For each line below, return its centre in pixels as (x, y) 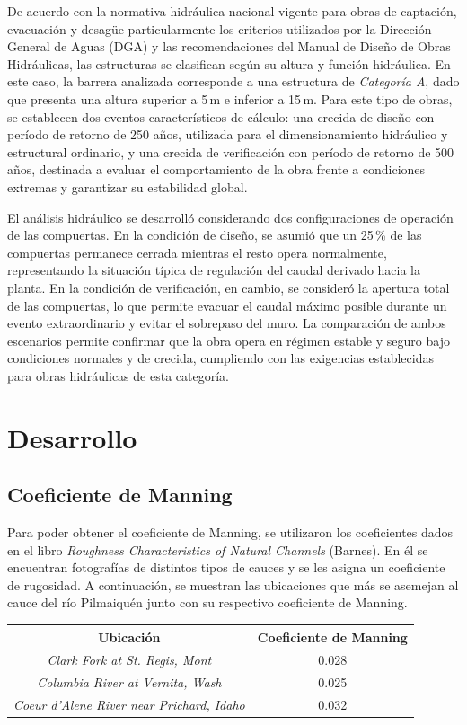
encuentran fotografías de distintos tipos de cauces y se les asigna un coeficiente (226, 567)
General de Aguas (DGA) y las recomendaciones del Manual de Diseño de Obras (229, 46)
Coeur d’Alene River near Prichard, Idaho (129, 705)
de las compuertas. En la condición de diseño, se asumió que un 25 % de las (215, 235)
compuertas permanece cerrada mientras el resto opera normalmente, (197, 252)
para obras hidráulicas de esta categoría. (118, 375)
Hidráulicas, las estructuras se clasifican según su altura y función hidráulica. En (229, 63)
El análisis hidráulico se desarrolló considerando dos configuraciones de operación (230, 217)
